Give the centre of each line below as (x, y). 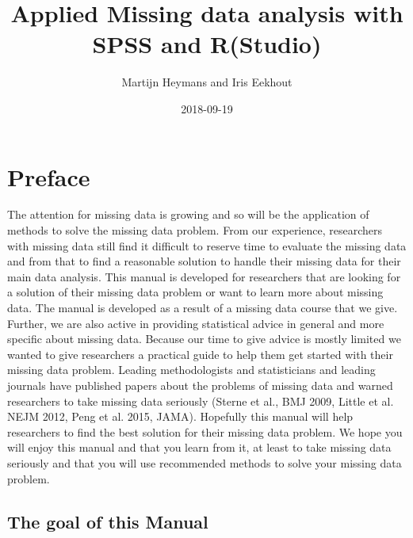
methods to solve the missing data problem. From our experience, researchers (195, 230)
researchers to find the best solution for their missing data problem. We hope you (205, 431)
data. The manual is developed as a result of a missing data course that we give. (203, 307)
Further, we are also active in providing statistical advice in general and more (196, 323)
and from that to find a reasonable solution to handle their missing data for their (204, 261)
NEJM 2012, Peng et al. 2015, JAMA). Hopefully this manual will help (180, 416)
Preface (49, 176)
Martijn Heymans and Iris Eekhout (207, 82)
